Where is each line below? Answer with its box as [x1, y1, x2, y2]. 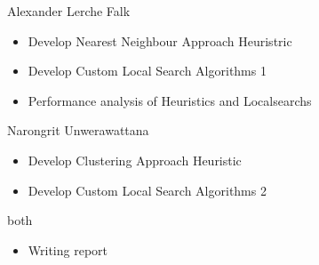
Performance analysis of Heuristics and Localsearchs [28, 91, 312, 109]
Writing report [28, 240, 108, 259]
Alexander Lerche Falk [7, 2, 131, 20]
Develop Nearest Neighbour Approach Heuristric [28, 31, 292, 50]
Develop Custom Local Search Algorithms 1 [28, 61, 267, 80]
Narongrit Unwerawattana [7, 121, 149, 140]
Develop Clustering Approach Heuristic [28, 150, 242, 169]
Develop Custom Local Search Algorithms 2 [28, 181, 267, 199]
